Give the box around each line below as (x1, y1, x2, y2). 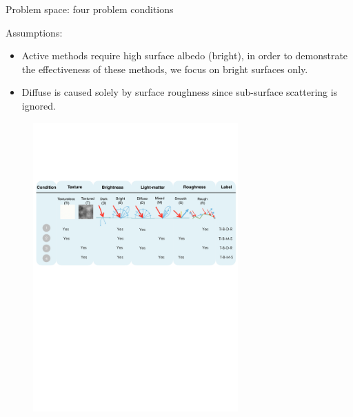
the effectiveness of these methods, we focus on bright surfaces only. (21, 61, 308, 76)
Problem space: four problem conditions (6, 2, 174, 16)
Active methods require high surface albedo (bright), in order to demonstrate (21, 48, 348, 63)
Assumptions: (6, 25, 63, 39)
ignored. (21, 98, 56, 112)
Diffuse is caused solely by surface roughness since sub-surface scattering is (21, 85, 338, 99)
